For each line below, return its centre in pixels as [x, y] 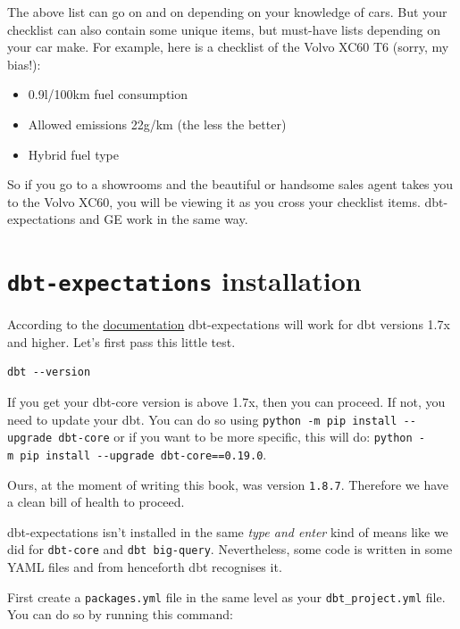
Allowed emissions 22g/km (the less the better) [157, 124]
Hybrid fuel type [73, 154]
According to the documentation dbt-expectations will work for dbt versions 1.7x [229, 324]
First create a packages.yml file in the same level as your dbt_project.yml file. [226, 596]
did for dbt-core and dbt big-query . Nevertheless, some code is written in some [230, 549]
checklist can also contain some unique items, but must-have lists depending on [224, 29]
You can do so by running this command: [120, 614]
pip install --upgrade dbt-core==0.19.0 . [143, 454]
